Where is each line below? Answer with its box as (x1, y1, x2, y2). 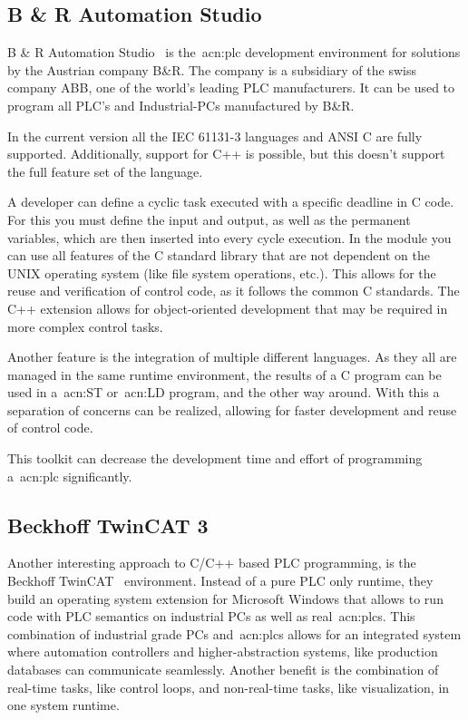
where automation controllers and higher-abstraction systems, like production (7, 642, 438, 661)
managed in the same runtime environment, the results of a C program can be (7, 365, 442, 384)
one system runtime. (7, 696, 120, 715)
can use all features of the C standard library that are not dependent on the (7, 246, 430, 265)
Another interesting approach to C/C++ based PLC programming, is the (7, 553, 416, 572)
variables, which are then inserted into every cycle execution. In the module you (7, 228, 452, 247)
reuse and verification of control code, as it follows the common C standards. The (7, 281, 460, 300)
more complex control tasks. (7, 316, 163, 336)
